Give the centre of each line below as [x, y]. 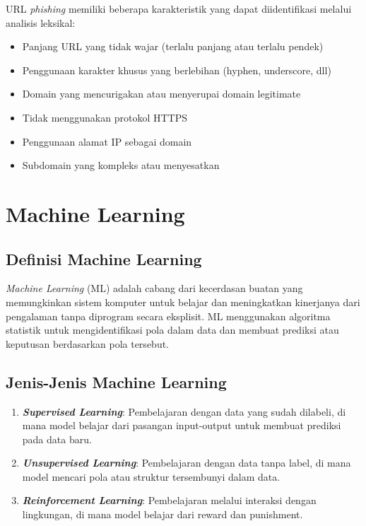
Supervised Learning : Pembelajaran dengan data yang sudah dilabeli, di [184, 411]
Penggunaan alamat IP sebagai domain [107, 141]
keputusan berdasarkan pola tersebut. [87, 343]
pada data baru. [57, 439]
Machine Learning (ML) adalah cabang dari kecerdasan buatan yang [154, 288]
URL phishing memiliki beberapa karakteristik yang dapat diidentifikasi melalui [179, 8]
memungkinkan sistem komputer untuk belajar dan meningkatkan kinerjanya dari [183, 302]
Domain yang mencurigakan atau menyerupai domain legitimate [161, 94]
